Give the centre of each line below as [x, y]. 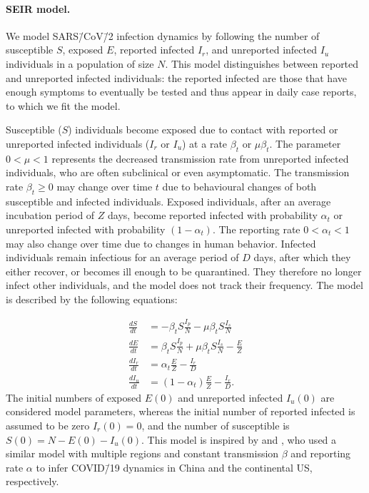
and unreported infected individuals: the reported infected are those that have [176, 77]
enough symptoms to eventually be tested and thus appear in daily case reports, [181, 92]
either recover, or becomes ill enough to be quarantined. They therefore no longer [184, 271]
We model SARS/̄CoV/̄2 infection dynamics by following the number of [163, 35]
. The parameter [305, 143]
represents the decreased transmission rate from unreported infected [200, 158]
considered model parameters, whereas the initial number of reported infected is [181, 411]
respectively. [32, 481]
